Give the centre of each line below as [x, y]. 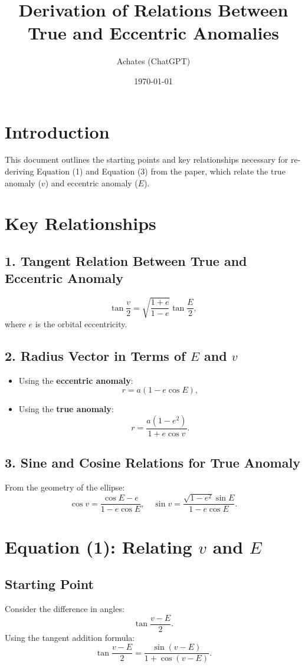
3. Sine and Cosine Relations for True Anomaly [152, 463]
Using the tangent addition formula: [70, 637]
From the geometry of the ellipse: [65, 487]
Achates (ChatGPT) [153, 61]
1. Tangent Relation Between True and [126, 260]
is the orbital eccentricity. [81, 323]
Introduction [57, 131]
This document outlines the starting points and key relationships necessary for [147, 159]
